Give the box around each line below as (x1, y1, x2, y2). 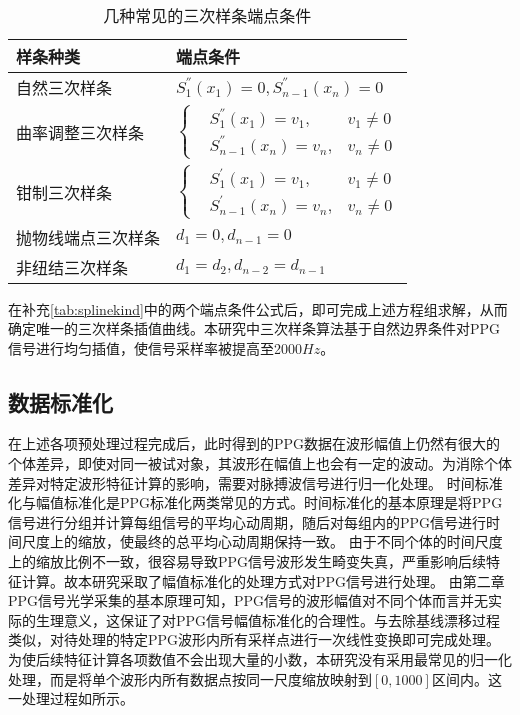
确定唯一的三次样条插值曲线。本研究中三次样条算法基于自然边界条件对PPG (8, 318, 501, 339)
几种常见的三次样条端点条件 (103, 4, 312, 27)
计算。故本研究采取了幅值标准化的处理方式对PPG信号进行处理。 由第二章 (21, 570, 505, 591)
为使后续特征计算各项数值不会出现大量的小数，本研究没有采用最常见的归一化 (8, 649, 512, 670)
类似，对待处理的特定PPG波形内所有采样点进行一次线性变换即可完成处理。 (8, 629, 501, 650)
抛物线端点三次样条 (16, 225, 161, 249)
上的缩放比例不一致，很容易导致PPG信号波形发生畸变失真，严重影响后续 (8, 551, 487, 572)
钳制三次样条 (16, 180, 113, 204)
